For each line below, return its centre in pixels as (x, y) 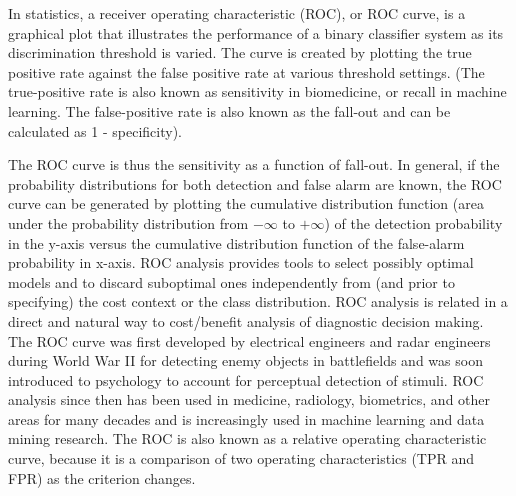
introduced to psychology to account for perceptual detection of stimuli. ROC (246, 379)
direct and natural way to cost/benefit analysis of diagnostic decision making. (246, 320)
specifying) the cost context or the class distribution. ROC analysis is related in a (258, 301)
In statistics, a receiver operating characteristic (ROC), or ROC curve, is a (237, 13)
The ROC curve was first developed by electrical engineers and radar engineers (249, 340)
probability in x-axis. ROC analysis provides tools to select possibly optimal (241, 262)
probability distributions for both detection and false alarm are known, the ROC (255, 183)
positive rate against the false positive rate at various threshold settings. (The (246, 71)
